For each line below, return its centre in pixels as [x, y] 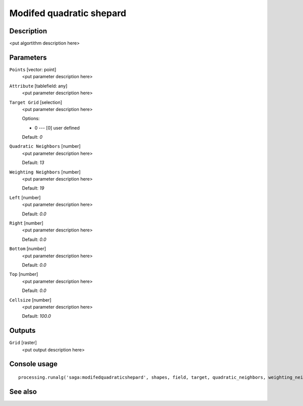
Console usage [34, 364]
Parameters [28, 57]
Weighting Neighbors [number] [45, 172]
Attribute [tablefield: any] [38, 86]
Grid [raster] [23, 342]
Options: [31, 119]
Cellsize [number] [30, 300]
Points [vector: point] [33, 69]
